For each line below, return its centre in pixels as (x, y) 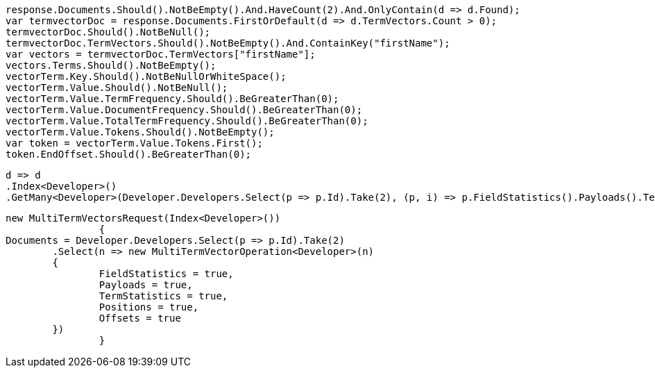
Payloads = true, (146, 285)
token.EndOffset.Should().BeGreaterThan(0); (129, 154)
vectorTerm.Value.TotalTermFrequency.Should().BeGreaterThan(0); (187, 121)
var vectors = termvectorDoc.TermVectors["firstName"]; (161, 54)
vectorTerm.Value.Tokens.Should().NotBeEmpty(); (140, 132)
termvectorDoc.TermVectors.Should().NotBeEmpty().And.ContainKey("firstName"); (228, 43)
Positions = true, (149, 307)
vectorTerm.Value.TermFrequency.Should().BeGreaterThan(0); (172, 99)
